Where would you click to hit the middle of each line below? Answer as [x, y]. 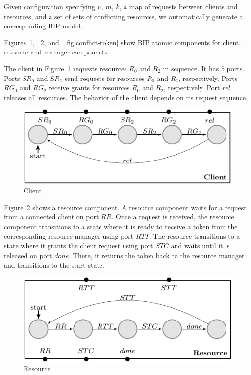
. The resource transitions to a [194, 236]
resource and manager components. [57, 52]
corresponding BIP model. [43, 26]
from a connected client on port [51, 217]
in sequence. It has [191, 68]
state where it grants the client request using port [79, 245]
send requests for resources [104, 78]
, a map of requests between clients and [178, 6]
